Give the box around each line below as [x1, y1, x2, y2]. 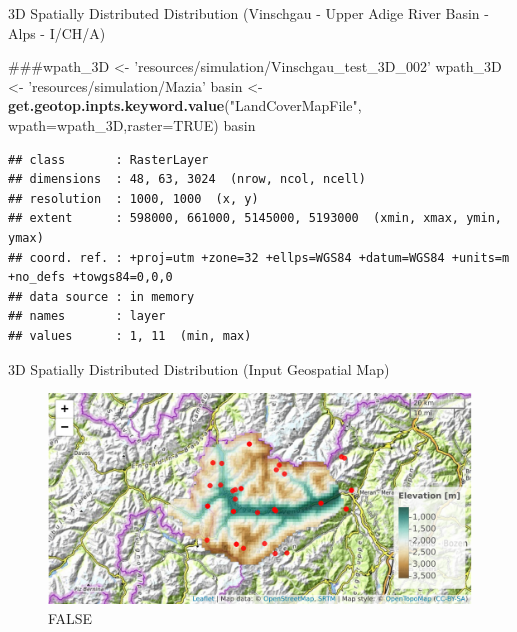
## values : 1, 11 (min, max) [8, 328, 252, 343]
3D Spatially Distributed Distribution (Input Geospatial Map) [8, 358, 390, 379]
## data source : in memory [8, 289, 195, 304]
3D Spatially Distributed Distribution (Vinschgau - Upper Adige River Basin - [8, 3, 489, 23]
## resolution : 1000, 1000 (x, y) [8, 191, 259, 206]
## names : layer [8, 309, 166, 324]
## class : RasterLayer [8, 152, 209, 167]
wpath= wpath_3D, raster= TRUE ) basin [8, 114, 256, 135]
